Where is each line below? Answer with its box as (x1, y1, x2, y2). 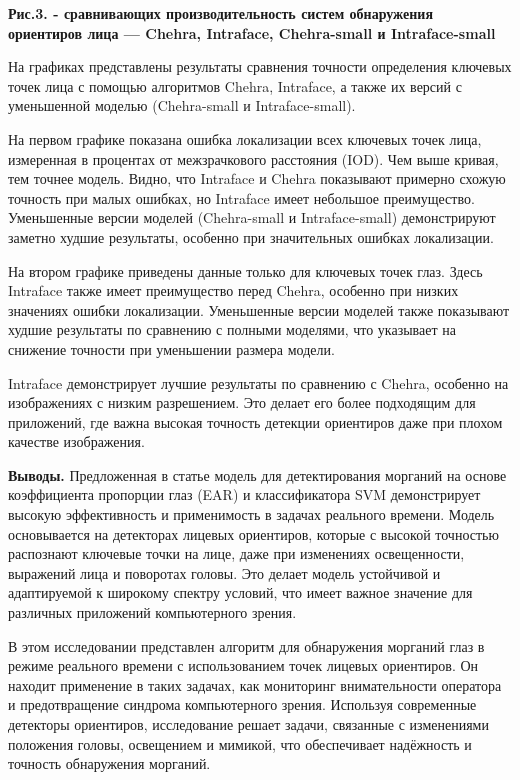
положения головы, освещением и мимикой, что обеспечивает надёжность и (8, 733, 472, 754)
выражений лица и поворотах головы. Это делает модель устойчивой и (8, 562, 441, 583)
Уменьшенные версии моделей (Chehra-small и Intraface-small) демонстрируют (8, 207, 496, 228)
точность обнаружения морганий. (8, 753, 211, 774)
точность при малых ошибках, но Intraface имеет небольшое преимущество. (8, 187, 475, 208)
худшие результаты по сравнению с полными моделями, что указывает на (8, 319, 456, 340)
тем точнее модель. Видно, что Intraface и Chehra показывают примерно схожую (8, 168, 506, 189)
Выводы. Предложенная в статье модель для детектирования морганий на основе (8, 464, 507, 485)
